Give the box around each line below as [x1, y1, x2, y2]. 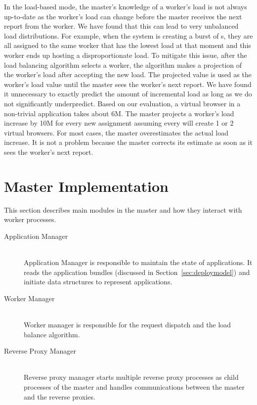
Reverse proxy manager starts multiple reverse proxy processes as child [24, 372, 239, 382]
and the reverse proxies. [24, 391, 95, 402]
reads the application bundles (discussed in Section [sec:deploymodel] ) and [24, 267, 250, 277]
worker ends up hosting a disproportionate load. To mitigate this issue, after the [4, 49, 247, 60]
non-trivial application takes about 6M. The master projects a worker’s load [4, 108, 234, 118]
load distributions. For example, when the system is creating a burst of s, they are [4, 30, 253, 41]
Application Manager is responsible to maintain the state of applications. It [24, 257, 253, 267]
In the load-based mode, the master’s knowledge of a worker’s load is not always [4, 1, 247, 11]
